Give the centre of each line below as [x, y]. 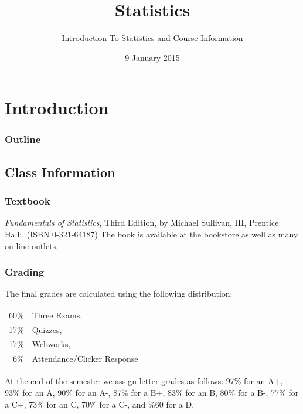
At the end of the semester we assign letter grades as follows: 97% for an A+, [144, 381]
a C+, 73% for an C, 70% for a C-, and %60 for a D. [100, 404]
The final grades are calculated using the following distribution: [119, 293]
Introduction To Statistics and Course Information [152, 38]
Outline [23, 139]
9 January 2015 [152, 57]
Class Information [60, 172]
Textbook [28, 201]
